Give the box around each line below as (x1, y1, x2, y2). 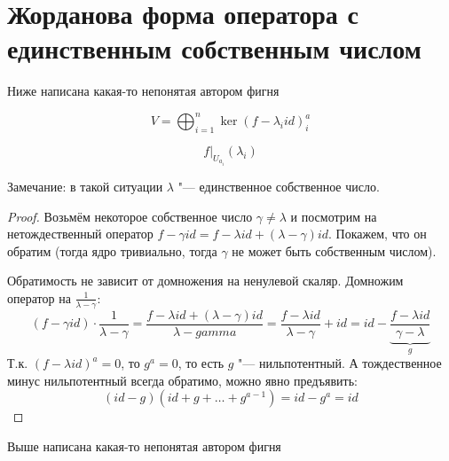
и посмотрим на (290, 207, 377, 225)
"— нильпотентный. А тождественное (238, 354, 442, 372)
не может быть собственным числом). (232, 241, 437, 260)
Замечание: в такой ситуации (7, 177, 163, 195)
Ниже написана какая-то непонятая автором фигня (7, 82, 280, 100)
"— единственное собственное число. (177, 177, 380, 195)
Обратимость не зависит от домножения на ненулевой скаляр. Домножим (7, 271, 404, 290)
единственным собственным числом (7, 30, 421, 66)
